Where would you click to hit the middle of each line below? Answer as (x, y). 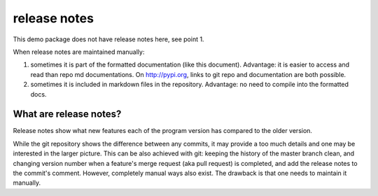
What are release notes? (67, 114)
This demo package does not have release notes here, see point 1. (108, 39)
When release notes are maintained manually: (79, 52)
